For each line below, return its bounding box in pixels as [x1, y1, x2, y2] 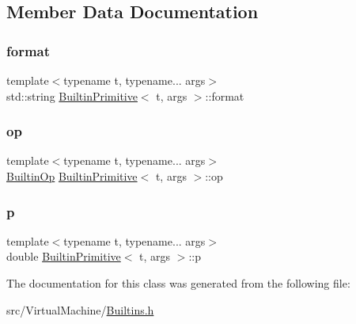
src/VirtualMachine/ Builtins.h [6, 301, 154, 318]
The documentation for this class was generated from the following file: [6, 275, 350, 291]
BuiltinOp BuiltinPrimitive [6, 168, 138, 184]
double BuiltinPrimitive [6, 248, 121, 265]
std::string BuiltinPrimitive [6, 87, 138, 104]
